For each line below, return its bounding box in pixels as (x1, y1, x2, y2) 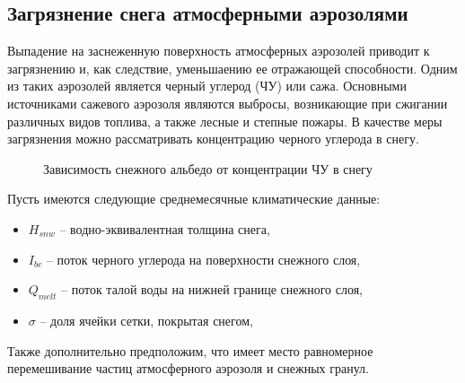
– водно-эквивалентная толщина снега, (59, 219, 270, 238)
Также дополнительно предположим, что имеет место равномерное (7, 341, 373, 360)
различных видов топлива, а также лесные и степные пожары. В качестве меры (7, 111, 443, 130)
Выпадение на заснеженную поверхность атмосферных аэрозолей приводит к (7, 41, 430, 60)
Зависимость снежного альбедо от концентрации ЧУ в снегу (43, 159, 373, 178)
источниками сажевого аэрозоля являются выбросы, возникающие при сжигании (7, 93, 448, 112)
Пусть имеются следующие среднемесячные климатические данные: (7, 189, 381, 208)
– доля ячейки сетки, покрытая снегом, (39, 310, 253, 329)
